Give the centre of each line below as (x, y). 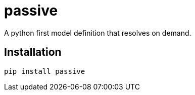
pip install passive (45, 71)
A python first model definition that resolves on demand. (98, 33)
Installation (33, 52)
